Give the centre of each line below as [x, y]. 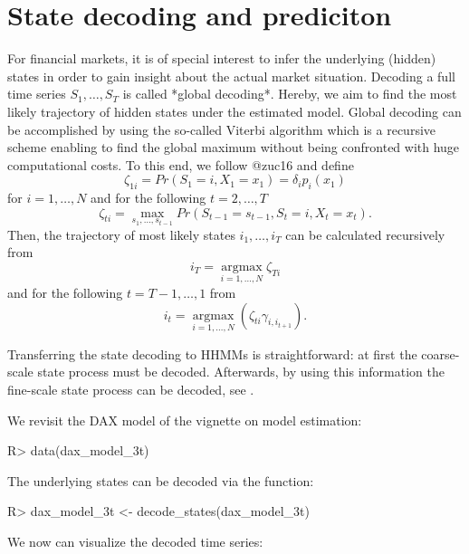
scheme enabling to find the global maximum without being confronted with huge [234, 147]
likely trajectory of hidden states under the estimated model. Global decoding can [234, 111]
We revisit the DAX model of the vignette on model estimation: [185, 420]
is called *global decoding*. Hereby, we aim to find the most [290, 94]
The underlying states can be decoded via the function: [161, 480]
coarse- [440, 353]
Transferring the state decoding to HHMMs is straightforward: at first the [212, 353]
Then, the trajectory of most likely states [121, 234]
